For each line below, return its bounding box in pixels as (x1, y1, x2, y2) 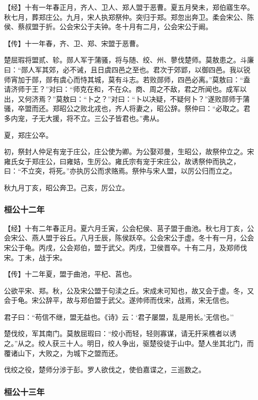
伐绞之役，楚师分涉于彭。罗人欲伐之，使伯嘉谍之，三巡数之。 (4, 364, 205, 375)
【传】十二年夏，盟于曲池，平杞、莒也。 (4, 269, 136, 279)
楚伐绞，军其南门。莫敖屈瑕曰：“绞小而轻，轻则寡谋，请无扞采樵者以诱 (4, 328, 237, 339)
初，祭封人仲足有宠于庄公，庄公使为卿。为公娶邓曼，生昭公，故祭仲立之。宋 (4, 146, 254, 157)
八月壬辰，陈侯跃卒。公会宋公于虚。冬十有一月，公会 (80, 232, 254, 243)
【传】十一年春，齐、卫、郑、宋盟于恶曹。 (4, 38, 143, 48)
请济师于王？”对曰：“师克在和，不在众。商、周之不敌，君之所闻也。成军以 (4, 84, 247, 94)
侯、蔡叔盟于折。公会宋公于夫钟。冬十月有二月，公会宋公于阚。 (4, 21, 212, 32)
